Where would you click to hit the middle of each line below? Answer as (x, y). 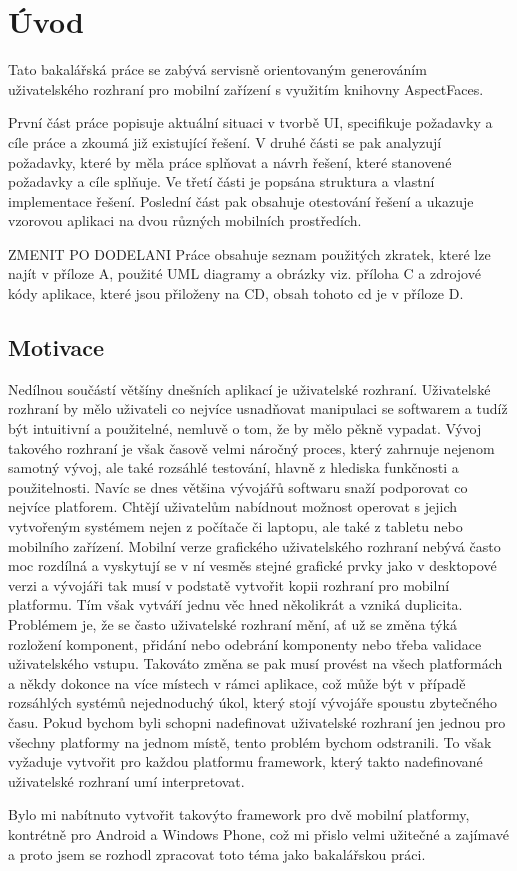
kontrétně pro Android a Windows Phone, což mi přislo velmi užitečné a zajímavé (258, 833)
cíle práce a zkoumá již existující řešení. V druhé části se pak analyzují (225, 141)
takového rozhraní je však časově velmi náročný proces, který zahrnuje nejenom (251, 447)
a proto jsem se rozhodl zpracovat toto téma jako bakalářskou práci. (217, 853)
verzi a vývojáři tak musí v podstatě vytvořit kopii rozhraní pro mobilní (229, 584)
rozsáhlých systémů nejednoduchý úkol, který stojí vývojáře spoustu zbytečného (253, 702)
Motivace (56, 347)
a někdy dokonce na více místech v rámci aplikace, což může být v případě (237, 682)
